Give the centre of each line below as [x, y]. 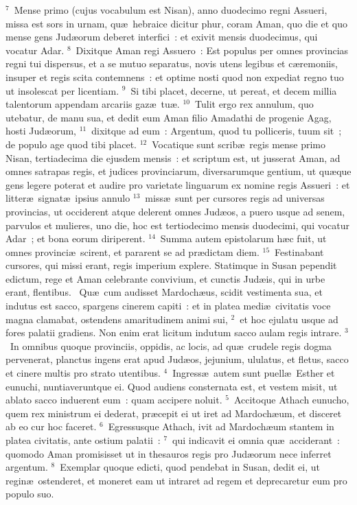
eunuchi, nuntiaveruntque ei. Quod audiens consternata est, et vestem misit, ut [172, 386]
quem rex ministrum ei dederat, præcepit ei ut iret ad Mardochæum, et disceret [174, 413]
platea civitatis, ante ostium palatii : [83, 440]
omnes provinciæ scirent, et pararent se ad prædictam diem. [133, 251]
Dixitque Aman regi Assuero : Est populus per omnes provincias [212, 50]
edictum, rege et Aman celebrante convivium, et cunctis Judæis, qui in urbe [165, 278]
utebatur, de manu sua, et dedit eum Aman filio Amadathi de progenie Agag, [169, 117]
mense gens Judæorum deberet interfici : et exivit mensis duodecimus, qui [162, 37]
